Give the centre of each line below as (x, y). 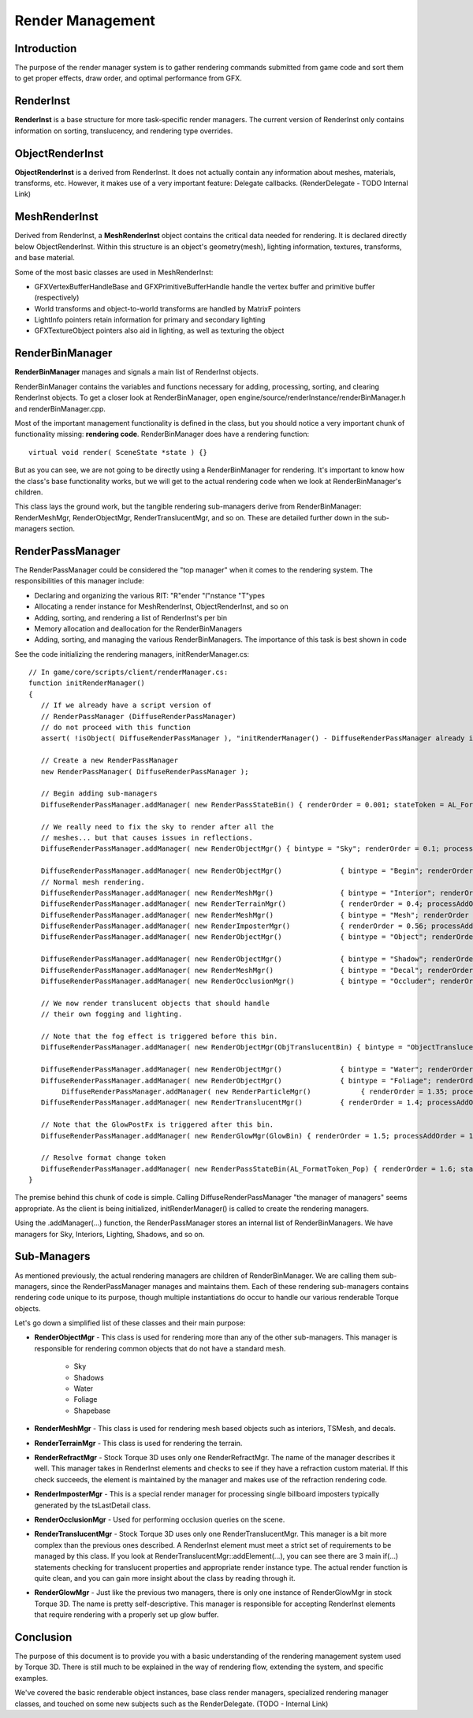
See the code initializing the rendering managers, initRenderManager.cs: (132, 654)
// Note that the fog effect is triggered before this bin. (159, 1036)
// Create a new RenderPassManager (110, 760)
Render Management (85, 20)
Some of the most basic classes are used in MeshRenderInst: (114, 272)
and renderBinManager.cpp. (60, 408)
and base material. (45, 258)
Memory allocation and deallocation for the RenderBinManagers (138, 628)
